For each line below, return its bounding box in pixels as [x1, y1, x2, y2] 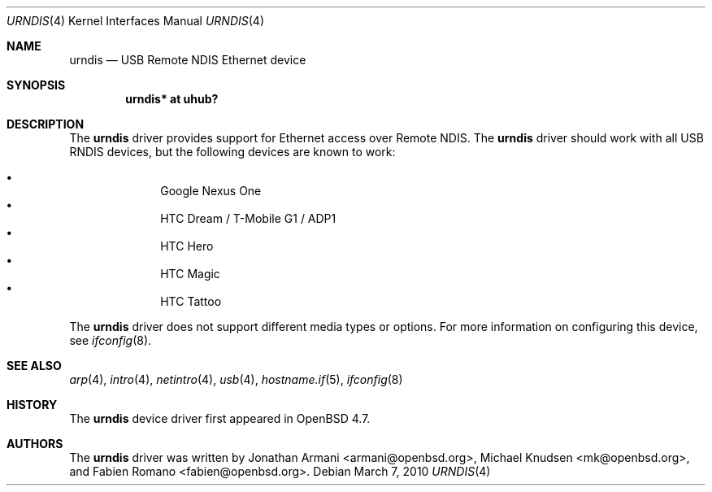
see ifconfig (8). [69, 333, 152, 347]
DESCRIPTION [7, 117, 85, 131]
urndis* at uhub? [125, 92, 219, 106]
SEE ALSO [7, 359, 62, 372]
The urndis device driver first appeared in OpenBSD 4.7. [69, 411, 371, 425]
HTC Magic [160, 267, 220, 281]
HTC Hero [160, 239, 214, 253]
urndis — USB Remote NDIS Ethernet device [69, 53, 306, 67]
